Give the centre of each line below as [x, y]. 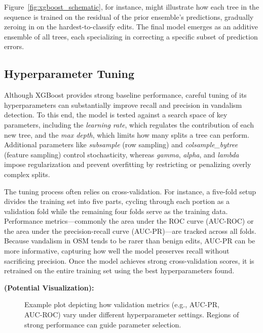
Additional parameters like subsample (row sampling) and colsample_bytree [121, 144]
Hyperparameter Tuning [69, 74]
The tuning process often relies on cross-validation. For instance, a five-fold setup [130, 191]
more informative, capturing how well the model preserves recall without [117, 251]
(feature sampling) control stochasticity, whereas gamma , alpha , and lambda [122, 154]
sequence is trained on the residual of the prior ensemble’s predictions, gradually [129, 16]
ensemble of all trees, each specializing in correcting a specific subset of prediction [131, 36]
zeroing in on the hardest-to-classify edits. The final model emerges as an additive [131, 27]
